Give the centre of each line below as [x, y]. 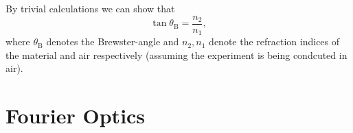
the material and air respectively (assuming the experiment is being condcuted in [176, 55]
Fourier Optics [76, 116]
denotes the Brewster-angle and [113, 41]
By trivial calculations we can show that [90, 8]
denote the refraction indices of [274, 41]
